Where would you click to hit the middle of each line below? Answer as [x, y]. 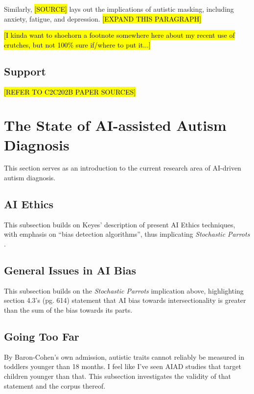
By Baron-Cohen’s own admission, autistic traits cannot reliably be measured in [124, 357]
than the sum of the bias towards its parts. [68, 310]
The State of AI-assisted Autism [115, 125]
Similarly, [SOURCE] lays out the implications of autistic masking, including [119, 9]
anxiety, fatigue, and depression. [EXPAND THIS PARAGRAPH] [103, 18]
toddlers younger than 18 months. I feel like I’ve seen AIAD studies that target [123, 366]
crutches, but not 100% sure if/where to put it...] [77, 44]
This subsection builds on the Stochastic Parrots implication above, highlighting [124, 290]
